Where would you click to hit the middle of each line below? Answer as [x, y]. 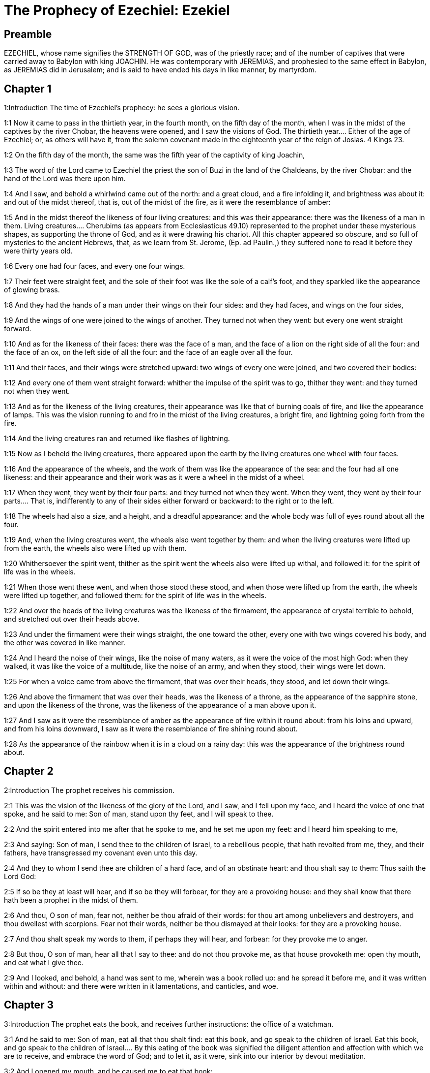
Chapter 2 [29, 771]
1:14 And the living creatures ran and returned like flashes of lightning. [117, 439]
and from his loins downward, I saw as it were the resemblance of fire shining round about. [151, 729]
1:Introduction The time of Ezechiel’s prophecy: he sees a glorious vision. [122, 108]
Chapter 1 [28, 89]
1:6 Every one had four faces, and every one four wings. [95, 266]
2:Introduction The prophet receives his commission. [89, 790]
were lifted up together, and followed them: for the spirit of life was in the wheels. [135, 596]
